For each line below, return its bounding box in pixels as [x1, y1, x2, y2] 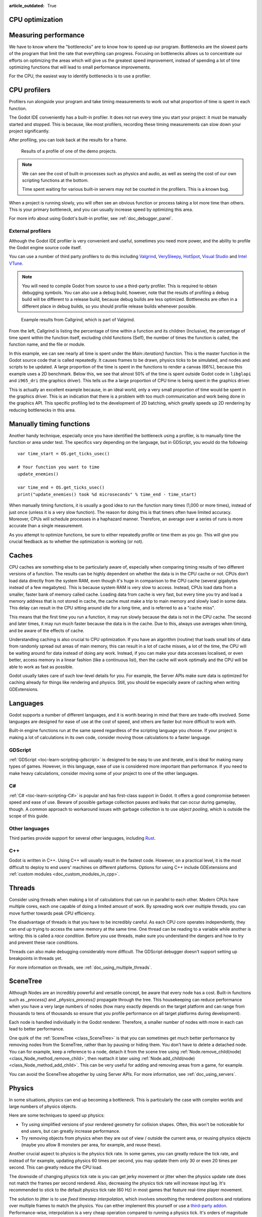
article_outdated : [9, 3, 45, 8]
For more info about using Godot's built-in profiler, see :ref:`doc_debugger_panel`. [9, 216, 173, 221]
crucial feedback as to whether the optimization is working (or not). [9, 538, 144, 545]
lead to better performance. [9, 1026, 65, 1032]
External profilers [9, 228, 51, 235]
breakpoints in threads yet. [9, 956, 63, 961]
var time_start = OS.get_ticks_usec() [17, 451, 110, 456]
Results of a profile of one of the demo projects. [21, 148, 117, 154]
